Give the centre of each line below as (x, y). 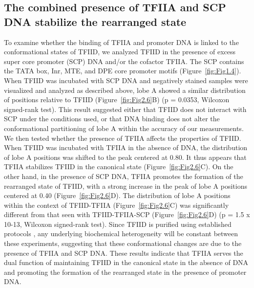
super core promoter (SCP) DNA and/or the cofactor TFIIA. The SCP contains (124, 61)
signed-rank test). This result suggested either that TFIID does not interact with (125, 109)
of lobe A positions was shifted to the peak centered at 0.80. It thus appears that (125, 157)
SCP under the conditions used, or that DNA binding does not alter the (112, 119)
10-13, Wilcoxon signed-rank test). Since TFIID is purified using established (118, 224)
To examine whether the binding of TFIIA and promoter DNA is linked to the (121, 42)
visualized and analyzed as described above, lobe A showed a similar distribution (125, 90)
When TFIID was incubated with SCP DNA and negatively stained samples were (126, 80)
